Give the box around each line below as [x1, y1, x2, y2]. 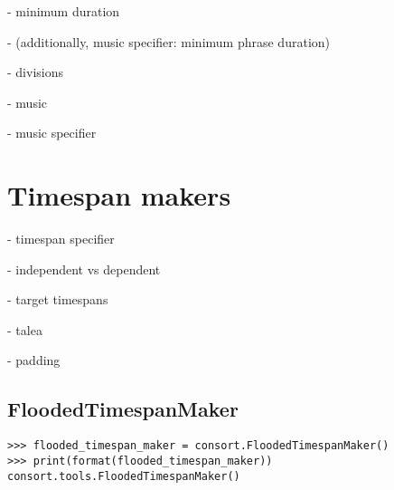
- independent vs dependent [7, 259, 161, 278]
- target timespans [7, 290, 108, 309]
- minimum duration [7, 2, 120, 20]
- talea [7, 320, 42, 339]
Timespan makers [7, 177, 231, 214]
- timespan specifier [7, 229, 115, 248]
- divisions [7, 62, 63, 82]
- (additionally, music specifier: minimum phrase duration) [7, 32, 330, 51]
